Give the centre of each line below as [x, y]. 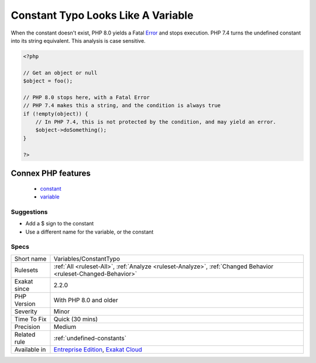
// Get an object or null [60, 73]
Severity [26, 311]
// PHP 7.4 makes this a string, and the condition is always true [122, 106]
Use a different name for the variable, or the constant [90, 232]
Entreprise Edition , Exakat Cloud [98, 350]
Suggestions [29, 212]
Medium [65, 327]
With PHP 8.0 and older [86, 300]
